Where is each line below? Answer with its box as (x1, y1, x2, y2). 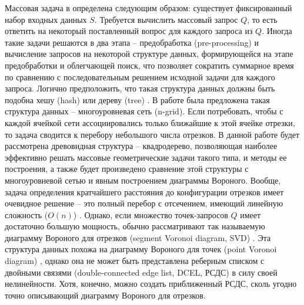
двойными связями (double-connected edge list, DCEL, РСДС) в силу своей (5, 266, 278, 278)
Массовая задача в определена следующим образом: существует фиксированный (5, 2, 292, 13)
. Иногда (262, 25, 292, 37)
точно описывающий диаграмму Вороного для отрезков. (5, 289, 206, 301)
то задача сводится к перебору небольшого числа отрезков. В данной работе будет (5, 128, 300, 140)
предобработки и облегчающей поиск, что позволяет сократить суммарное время (5, 59, 294, 71)
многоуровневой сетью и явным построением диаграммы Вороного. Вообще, (5, 174, 281, 186)
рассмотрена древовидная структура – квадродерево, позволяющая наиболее (5, 140, 278, 152)
